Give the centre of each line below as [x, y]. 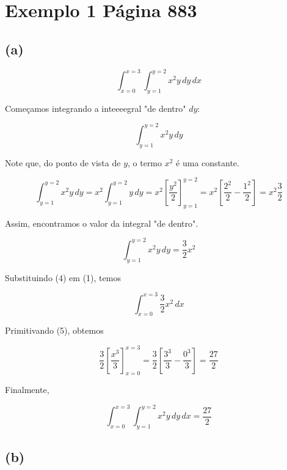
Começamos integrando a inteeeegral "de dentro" [96, 108]
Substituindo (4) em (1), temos [63, 277]
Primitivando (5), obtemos [54, 330]
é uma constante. [208, 162]
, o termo [145, 162]
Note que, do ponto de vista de [63, 162]
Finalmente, [27, 390]
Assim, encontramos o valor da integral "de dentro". [102, 223]
